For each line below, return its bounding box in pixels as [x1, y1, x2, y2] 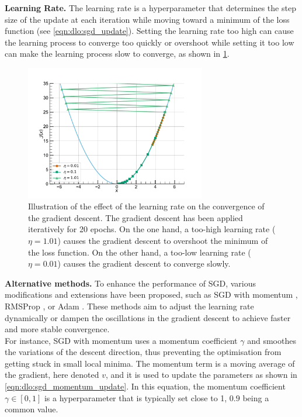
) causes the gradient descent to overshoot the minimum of [57, 234, 268, 246]
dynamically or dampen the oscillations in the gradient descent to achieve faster [5, 311, 291, 323]
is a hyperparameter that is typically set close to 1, [44, 391, 227, 404]
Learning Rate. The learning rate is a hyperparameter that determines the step [5, 2, 296, 13]
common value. [5, 403, 58, 415]
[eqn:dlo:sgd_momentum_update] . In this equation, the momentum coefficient [5, 380, 286, 392]
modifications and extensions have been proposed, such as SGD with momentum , [5, 288, 298, 301]
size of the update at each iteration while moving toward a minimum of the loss [5, 13, 290, 25]
